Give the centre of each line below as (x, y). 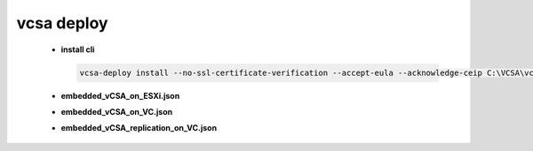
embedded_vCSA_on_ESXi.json (120, 95)
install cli (78, 49)
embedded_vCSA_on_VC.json (117, 111)
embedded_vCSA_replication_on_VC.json (139, 128)
